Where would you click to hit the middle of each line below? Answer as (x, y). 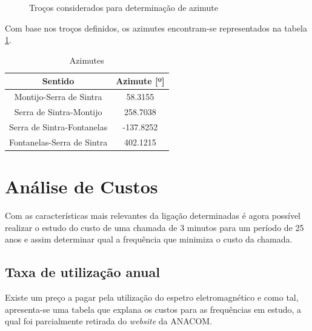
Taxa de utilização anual (82, 272)
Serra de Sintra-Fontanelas (58, 126)
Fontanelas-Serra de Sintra (58, 142)
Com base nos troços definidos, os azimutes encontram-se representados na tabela (156, 28)
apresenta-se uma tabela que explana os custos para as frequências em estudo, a (153, 309)
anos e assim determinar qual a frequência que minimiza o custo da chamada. (149, 239)
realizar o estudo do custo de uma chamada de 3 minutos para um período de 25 (154, 227)
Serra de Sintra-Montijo (58, 112)
